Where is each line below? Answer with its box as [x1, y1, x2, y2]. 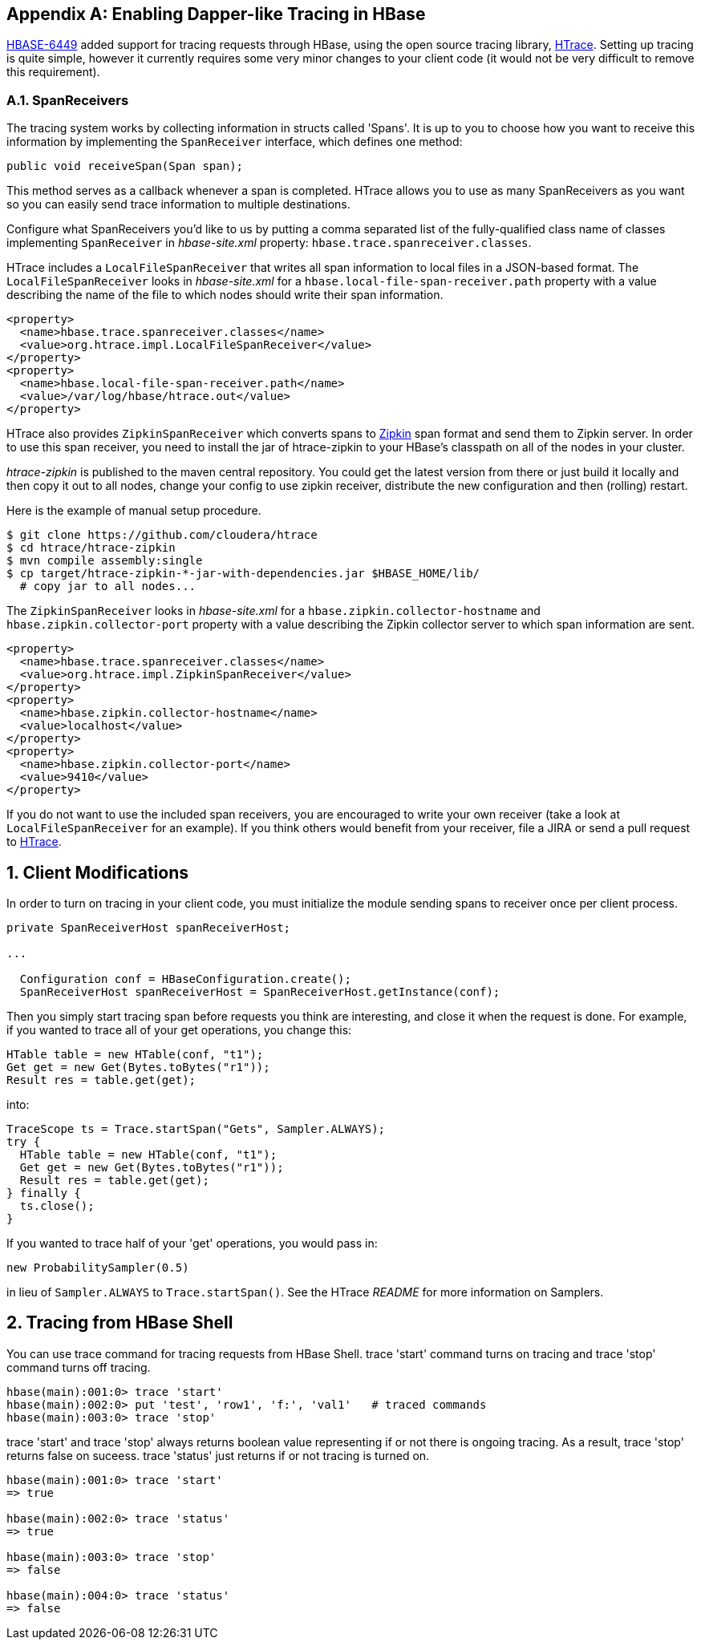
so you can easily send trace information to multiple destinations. [6, 197, 350, 212]
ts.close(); [19, 1199, 95, 1213]
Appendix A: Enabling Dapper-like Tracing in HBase [6, 4, 426, 24]
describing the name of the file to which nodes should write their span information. [6, 288, 444, 302]
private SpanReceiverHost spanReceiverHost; [6, 921, 291, 935]
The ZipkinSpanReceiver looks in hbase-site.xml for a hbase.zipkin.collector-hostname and [6, 604, 541, 618]
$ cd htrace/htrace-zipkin [6, 541, 176, 555]
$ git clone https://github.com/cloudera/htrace [6, 528, 318, 542]
